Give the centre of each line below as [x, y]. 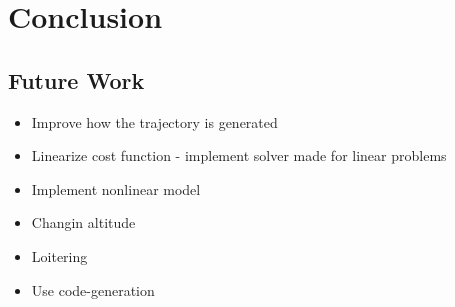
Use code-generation [93, 289]
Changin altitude [83, 222]
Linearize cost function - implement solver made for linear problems [239, 155]
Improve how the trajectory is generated [154, 121]
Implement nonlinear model [116, 188]
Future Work [76, 79]
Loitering [59, 255]
